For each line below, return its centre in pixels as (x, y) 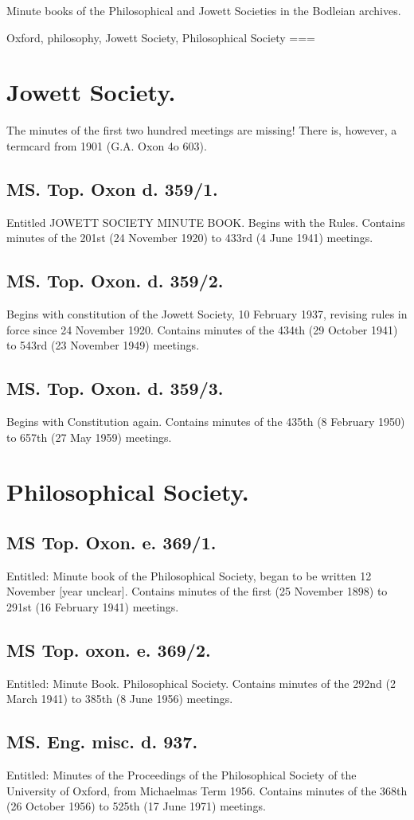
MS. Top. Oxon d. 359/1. (112, 188)
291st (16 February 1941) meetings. (93, 607)
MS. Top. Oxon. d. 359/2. (115, 281)
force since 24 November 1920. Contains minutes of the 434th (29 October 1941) (202, 329)
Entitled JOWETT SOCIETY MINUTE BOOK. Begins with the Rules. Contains (206, 222)
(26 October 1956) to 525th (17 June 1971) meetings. (136, 806)
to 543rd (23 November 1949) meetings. (103, 345)
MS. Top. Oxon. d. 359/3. (115, 388)
